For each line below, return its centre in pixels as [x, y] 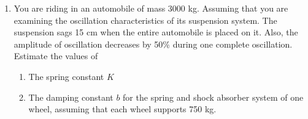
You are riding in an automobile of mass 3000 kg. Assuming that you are [151, 8]
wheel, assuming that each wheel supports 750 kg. [122, 109]
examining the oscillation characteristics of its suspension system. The [145, 20]
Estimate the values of [56, 56]
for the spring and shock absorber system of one [213, 97]
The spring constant [66, 76]
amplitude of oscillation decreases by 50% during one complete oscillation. [153, 44]
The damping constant [71, 97]
